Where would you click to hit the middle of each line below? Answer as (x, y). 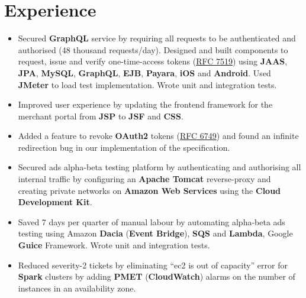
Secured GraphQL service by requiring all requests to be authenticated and (157, 38)
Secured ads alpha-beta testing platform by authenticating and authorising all (160, 167)
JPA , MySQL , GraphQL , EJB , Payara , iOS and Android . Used (144, 72)
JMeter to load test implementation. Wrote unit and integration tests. (147, 84)
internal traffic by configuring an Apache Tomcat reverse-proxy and (144, 179)
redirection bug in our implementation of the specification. (124, 147)
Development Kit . (55, 202)
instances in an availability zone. (77, 288)
